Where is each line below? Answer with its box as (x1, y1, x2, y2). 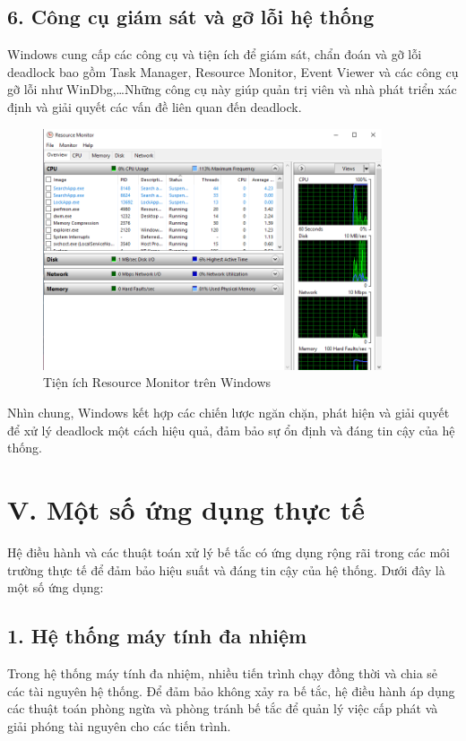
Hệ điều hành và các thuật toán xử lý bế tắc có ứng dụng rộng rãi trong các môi (7, 542, 451, 561)
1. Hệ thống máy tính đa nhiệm (7, 622, 307, 650)
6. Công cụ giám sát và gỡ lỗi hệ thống (7, 3, 375, 30)
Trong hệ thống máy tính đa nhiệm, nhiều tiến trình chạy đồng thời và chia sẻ (7, 663, 438, 682)
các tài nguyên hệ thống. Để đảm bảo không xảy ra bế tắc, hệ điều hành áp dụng (7, 681, 455, 700)
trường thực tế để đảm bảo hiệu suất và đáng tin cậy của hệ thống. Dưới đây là (7, 560, 445, 579)
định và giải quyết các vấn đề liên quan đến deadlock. (7, 97, 302, 116)
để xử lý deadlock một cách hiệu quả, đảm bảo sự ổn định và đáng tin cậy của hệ (7, 420, 455, 439)
